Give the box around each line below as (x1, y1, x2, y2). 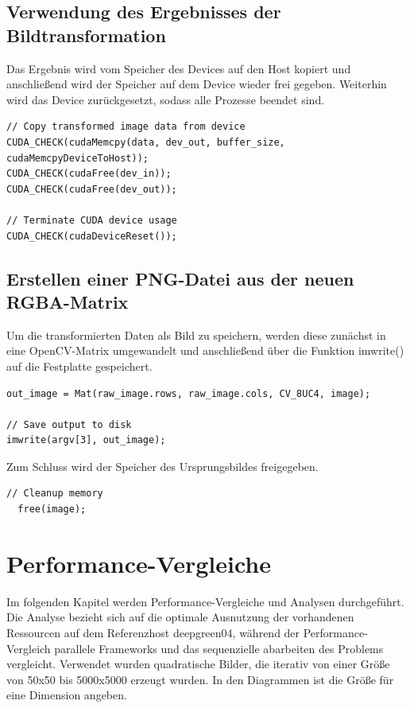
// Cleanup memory (6, 488, 103, 500)
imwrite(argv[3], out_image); (6, 434, 166, 446)
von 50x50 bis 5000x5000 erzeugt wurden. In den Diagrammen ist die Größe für (6, 671, 394, 687)
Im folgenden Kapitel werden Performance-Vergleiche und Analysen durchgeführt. (6, 593, 404, 609)
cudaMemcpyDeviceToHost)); (6, 152, 149, 164)
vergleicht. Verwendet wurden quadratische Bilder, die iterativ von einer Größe (6, 655, 390, 672)
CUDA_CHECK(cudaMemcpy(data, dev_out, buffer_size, (6, 136, 285, 148)
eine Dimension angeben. (6, 687, 127, 703)
